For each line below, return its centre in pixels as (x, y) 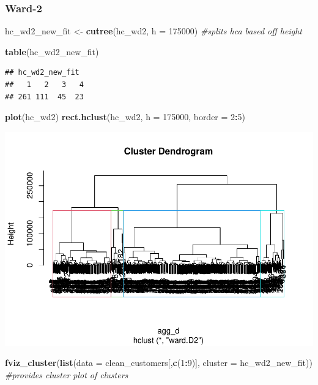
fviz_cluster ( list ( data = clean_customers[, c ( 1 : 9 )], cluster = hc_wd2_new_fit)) (159, 363)
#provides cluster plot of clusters (67, 374)
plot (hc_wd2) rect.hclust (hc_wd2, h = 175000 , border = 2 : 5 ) (125, 117)
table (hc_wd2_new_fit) (52, 51)
